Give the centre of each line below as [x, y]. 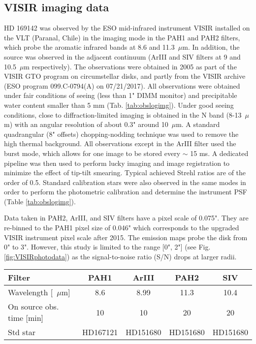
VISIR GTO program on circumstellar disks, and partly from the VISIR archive [125, 76]
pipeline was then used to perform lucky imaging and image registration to [117, 163]
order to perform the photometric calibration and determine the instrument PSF [126, 192]
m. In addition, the [211, 47]
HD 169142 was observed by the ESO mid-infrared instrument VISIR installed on [127, 28]
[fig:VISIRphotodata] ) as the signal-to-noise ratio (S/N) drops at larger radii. [120, 256]
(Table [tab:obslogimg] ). [40, 201]
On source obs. [33, 307]
